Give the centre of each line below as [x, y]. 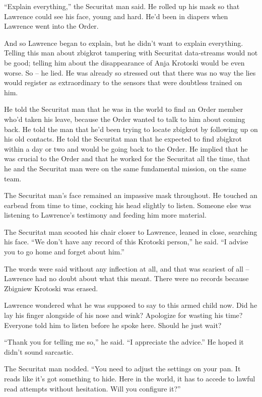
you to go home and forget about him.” [64, 252]
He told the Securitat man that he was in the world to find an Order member [124, 109]
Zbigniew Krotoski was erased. [51, 288]
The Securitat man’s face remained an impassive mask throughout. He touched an [131, 195]
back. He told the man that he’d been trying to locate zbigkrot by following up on [131, 129]
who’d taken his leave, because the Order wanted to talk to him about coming [125, 119]
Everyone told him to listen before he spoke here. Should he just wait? [113, 325]
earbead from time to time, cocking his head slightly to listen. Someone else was [128, 205]
